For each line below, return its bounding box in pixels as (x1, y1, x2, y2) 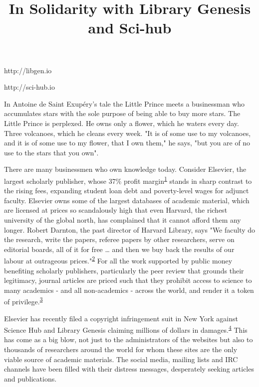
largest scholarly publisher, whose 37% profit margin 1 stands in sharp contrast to (4, 174, 252, 186)
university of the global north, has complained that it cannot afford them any (4, 214, 241, 225)
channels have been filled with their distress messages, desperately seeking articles (4, 364, 254, 374)
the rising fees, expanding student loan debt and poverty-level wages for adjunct (4, 185, 249, 196)
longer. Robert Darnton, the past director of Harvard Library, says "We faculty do (4, 224, 256, 235)
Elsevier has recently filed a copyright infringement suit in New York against (4, 313, 238, 323)
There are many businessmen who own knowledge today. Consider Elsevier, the (4, 164, 247, 174)
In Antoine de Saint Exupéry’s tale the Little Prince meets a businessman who (4, 98, 245, 109)
